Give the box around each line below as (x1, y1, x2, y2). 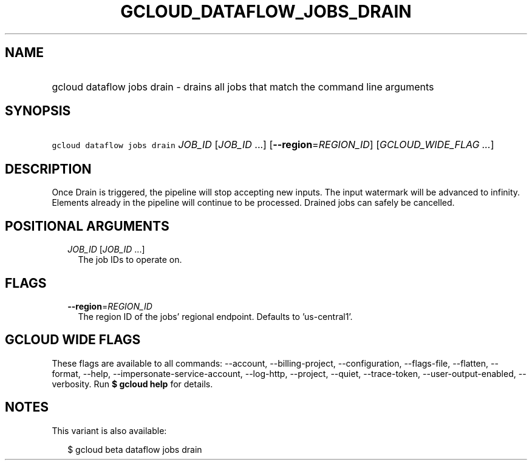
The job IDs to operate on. (78, 254, 182, 265)
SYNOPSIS (5, 103, 71, 119)
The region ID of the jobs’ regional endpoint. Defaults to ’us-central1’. (78, 311, 353, 322)
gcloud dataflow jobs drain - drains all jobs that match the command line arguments (52, 80, 434, 93)
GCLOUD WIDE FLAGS (5, 332, 141, 348)
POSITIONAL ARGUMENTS (5, 218, 169, 234)
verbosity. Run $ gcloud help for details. (52, 378, 213, 389)
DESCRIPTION (5, 161, 92, 177)
